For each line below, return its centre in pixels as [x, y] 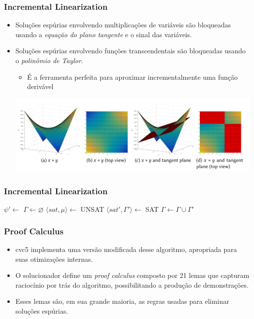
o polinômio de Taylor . [49, 60]
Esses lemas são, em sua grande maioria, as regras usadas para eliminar [122, 301]
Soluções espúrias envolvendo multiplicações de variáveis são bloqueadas [123, 25]
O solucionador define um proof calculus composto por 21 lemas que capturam [132, 275]
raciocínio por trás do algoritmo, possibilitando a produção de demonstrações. [132, 285]
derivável [40, 86]
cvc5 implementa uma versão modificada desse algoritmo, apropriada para [126, 249]
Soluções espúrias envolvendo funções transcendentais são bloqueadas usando [130, 51]
